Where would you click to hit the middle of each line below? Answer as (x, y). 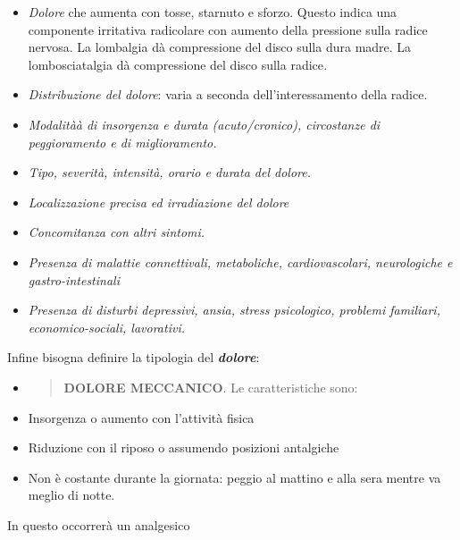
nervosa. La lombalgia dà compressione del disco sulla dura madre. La (220, 47)
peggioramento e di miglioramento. (122, 142)
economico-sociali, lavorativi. (106, 327)
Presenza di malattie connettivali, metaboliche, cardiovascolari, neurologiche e (240, 262)
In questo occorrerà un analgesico (99, 524)
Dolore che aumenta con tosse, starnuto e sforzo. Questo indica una (213, 12)
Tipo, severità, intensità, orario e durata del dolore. (169, 172)
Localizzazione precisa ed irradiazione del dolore (159, 202)
